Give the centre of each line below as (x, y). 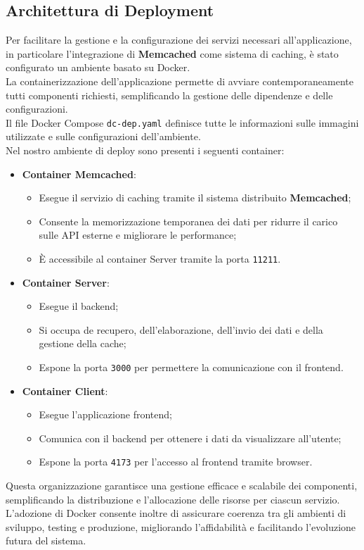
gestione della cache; (83, 343)
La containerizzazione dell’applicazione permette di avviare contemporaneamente (180, 81)
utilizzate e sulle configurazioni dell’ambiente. (103, 136)
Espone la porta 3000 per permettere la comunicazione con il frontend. (191, 367)
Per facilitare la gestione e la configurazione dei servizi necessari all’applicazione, (179, 40)
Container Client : (65, 390)
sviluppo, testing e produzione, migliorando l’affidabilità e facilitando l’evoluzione (181, 526)
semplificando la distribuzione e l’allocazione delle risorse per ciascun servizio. (173, 499)
